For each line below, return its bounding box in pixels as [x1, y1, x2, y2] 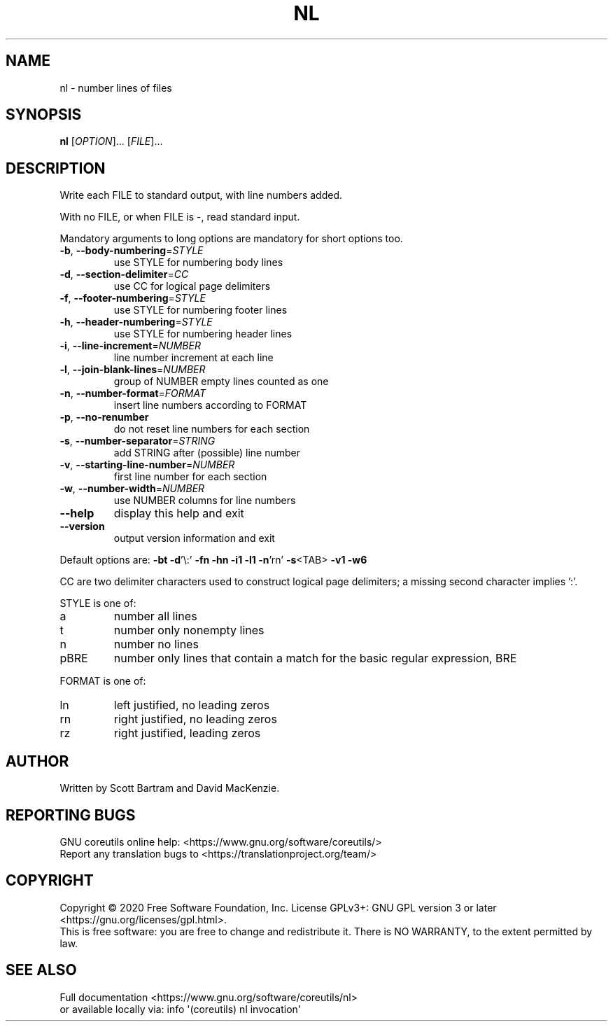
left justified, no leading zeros [113, 698, 270, 713]
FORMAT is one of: [59, 675, 146, 687]
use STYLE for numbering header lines [113, 328, 293, 340]
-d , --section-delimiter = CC [59, 268, 189, 281]
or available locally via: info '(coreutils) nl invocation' [59, 1002, 301, 1015]
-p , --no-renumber [59, 411, 149, 424]
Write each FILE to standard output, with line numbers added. [59, 189, 343, 202]
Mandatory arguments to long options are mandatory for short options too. [59, 232, 403, 245]
